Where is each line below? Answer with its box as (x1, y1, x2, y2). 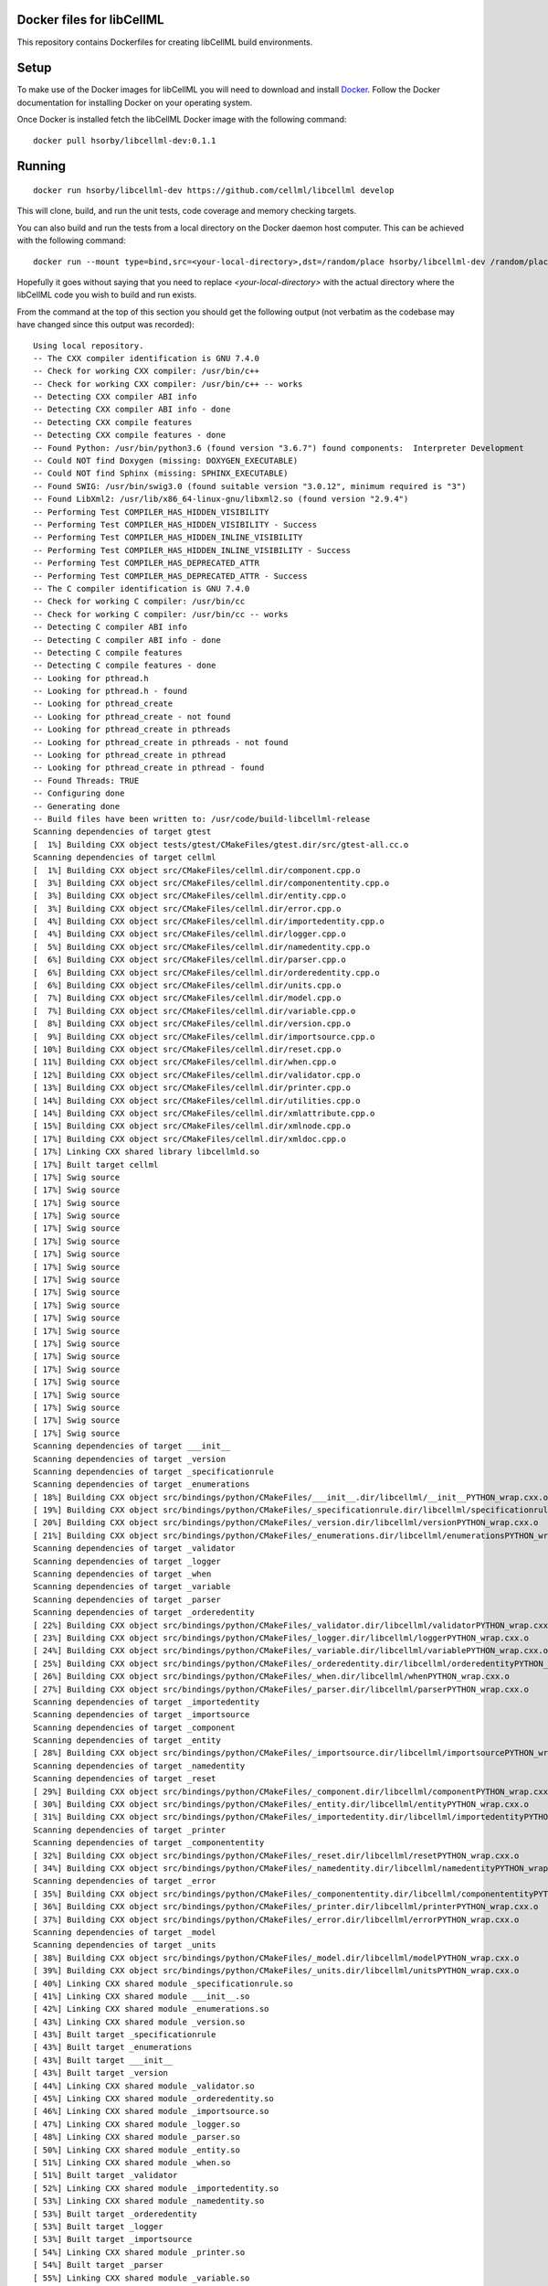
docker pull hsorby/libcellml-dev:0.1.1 (33, 135, 216, 145)
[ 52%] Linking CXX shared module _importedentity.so (33, 2183, 279, 2194)
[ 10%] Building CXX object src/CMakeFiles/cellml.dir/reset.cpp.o (33, 1044, 342, 1054)
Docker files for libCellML (16, 12, 164, 27)
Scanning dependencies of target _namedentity (33, 1760, 246, 1771)
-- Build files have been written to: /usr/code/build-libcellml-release (33, 814, 371, 824)
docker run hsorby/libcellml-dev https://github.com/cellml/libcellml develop (33, 186, 395, 196)
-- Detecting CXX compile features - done (33, 430, 227, 441)
